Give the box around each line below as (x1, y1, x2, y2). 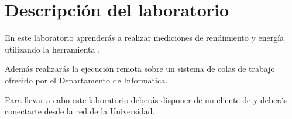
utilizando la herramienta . (5, 43, 101, 55)
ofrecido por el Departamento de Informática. (5, 73, 168, 86)
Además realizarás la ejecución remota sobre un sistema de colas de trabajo (5, 62, 275, 75)
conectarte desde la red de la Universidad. (5, 105, 155, 117)
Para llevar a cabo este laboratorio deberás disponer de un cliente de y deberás (5, 93, 288, 106)
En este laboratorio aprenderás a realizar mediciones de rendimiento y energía (5, 32, 284, 44)
